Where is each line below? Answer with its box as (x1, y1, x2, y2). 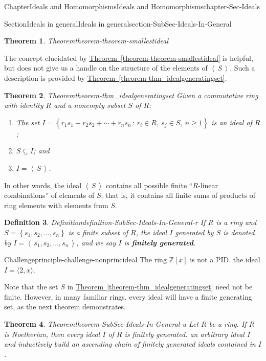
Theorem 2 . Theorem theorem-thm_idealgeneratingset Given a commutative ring (4, 89, 258, 100)
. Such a (230, 62, 255, 73)
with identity (4, 100, 43, 110)
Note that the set (4, 281, 58, 292)
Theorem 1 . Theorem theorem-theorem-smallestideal (4, 35, 169, 46)
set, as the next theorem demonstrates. (4, 301, 126, 312)
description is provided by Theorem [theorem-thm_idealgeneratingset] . (4, 72, 227, 83)
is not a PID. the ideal (190, 254, 260, 265)
